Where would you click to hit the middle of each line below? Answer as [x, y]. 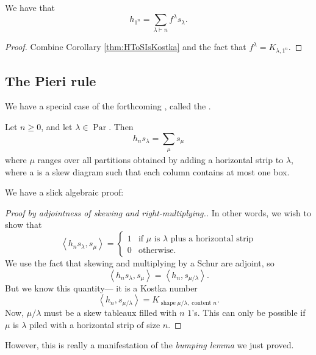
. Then [121, 126]
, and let [57, 126]
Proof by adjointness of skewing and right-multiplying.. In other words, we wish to [158, 212]
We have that [30, 7]
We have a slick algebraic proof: [64, 192]
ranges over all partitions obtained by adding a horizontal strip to [160, 160]
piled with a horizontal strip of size [95, 324]
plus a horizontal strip [212, 239]
